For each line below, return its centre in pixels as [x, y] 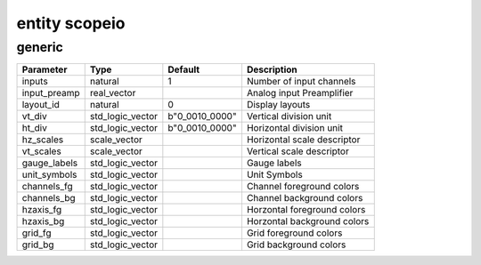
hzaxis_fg [42, 210]
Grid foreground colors [294, 233]
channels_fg [47, 187]
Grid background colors [296, 245]
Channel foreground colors [303, 187]
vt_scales [41, 151]
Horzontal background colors [308, 221]
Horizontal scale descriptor [303, 140]
